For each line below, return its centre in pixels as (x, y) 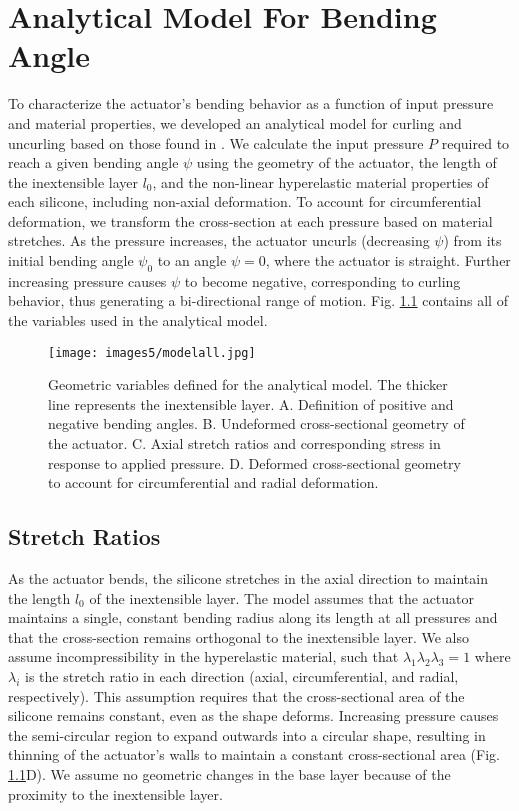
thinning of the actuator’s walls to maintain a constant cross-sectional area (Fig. (254, 754)
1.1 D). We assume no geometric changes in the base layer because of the (229, 774)
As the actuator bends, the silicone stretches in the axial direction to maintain (248, 578)
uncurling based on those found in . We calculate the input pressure (216, 142)
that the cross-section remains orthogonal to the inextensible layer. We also (239, 636)
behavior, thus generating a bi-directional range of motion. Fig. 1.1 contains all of (258, 300)
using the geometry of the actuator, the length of (346, 162)
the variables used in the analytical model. (138, 320)
